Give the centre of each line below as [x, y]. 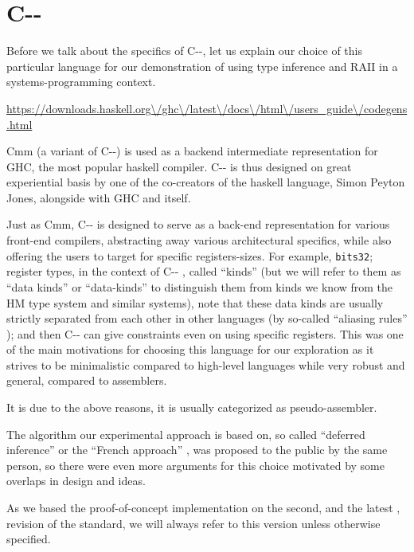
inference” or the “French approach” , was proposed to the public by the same [197, 450]
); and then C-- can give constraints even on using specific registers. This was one [205, 333]
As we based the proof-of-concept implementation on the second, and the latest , [203, 508]
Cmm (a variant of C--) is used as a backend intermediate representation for [192, 151]
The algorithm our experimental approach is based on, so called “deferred [186, 434]
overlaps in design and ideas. [76, 481]
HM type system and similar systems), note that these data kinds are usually [195, 302]
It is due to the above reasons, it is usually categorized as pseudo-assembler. [192, 407]
